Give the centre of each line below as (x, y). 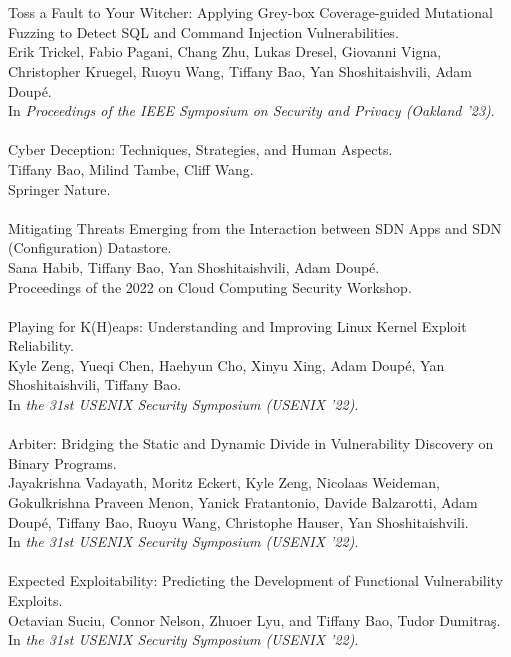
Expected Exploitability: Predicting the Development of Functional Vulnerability (256, 580)
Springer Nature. (59, 188)
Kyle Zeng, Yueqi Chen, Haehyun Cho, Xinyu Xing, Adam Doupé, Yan (226, 364)
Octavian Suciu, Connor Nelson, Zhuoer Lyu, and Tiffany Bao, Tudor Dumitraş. (254, 619)
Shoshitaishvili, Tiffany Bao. (95, 384)
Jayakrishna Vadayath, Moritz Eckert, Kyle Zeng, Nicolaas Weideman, (224, 482)
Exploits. (35, 600)
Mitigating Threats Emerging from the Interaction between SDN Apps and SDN (255, 227)
